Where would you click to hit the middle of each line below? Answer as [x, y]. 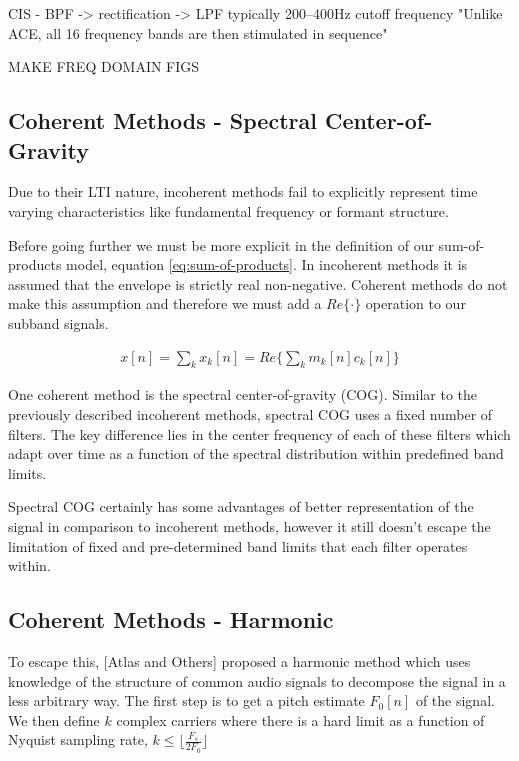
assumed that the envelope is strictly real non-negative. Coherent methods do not [258, 283]
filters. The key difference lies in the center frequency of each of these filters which [259, 433]
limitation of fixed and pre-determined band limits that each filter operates [238, 545]
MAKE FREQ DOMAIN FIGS [104, 66]
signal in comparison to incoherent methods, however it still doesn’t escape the [249, 525]
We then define [54, 719]
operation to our [415, 303]
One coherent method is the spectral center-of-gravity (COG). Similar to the [243, 394]
